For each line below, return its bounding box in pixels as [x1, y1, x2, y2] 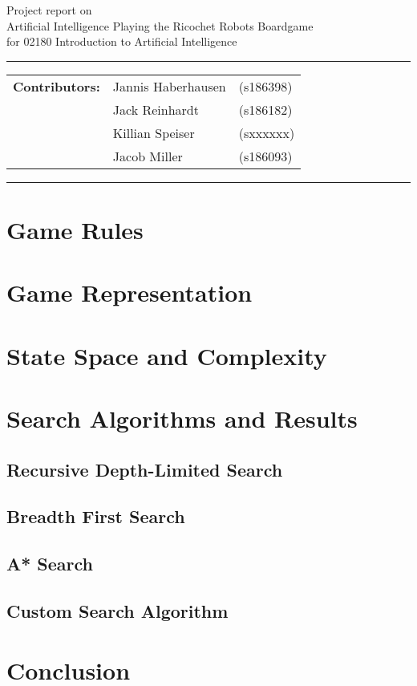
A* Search [6, 551, 94, 576]
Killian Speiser [112, 123, 195, 142]
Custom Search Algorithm [6, 599, 229, 623]
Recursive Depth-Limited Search [6, 457, 283, 481]
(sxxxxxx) [238, 123, 295, 142]
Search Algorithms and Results [6, 402, 358, 435]
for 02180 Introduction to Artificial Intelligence [6, 33, 237, 50]
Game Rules [6, 213, 144, 246]
